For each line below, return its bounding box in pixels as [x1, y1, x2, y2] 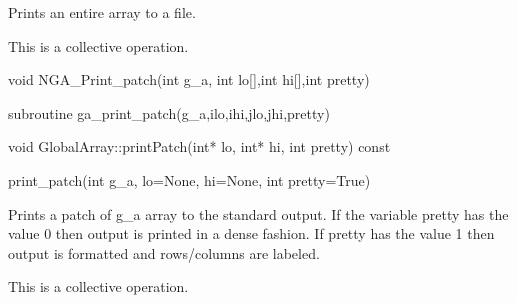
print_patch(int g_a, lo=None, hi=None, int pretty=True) [8, 169, 371, 190]
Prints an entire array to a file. [8, 2, 196, 22]
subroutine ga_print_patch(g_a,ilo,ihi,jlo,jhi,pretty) [8, 102, 330, 123]
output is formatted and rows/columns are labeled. [8, 242, 320, 263]
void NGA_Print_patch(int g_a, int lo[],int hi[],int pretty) [8, 69, 370, 90]
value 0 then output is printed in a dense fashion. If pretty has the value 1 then [8, 223, 495, 244]
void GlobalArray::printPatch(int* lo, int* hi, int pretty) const [8, 136, 391, 157]
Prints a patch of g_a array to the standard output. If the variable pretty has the [8, 203, 509, 224]
